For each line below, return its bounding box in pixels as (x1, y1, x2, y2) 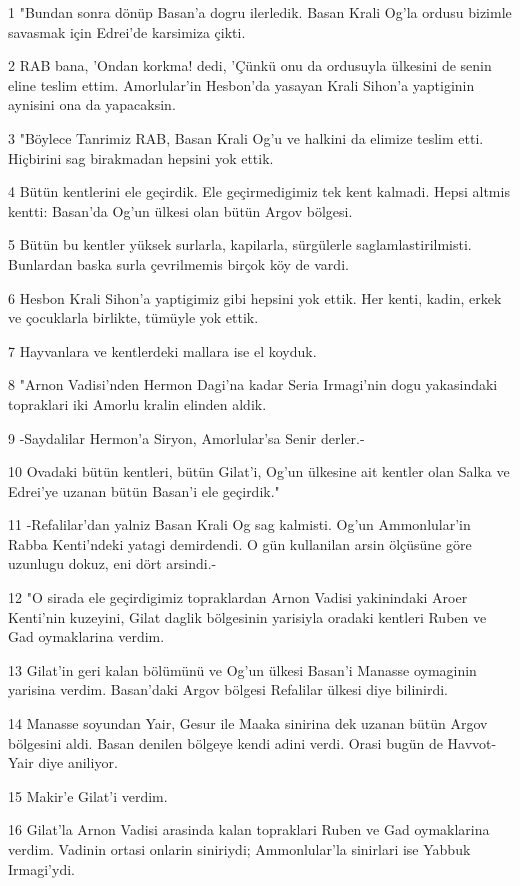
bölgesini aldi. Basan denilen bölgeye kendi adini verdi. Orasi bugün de (8, 732, 443, 753)
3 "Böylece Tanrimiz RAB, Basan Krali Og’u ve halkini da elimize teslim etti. (8, 127, 484, 148)
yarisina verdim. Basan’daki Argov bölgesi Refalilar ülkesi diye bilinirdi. (8, 679, 449, 700)
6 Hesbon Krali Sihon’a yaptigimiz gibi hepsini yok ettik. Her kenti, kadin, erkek (8, 287, 502, 308)
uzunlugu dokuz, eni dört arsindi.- (8, 553, 217, 574)
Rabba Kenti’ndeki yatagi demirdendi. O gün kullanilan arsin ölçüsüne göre (8, 533, 472, 554)
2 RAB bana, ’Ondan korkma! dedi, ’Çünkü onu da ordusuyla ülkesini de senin (8, 55, 492, 76)
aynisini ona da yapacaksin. (8, 94, 176, 115)
